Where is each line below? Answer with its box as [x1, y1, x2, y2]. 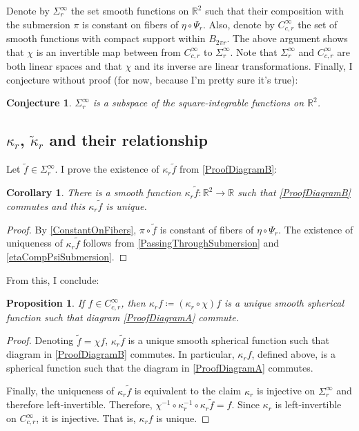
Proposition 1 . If [6, 296, 85, 310]
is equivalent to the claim [134, 383, 242, 398]
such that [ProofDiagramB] [237, 185, 351, 200]
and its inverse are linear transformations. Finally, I [134, 59, 353, 73]
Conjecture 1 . [6, 95, 72, 110]
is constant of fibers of [159, 222, 254, 236]
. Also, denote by [203, 17, 275, 31]
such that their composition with [205, 3, 345, 17]
